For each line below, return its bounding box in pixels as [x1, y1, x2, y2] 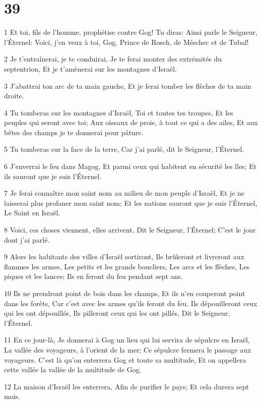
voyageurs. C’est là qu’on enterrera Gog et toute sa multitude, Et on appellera [4, 354, 246, 365]
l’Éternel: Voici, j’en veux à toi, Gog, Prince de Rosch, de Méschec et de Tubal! [4, 36, 249, 47]
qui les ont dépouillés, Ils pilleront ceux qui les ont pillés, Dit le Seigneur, [4, 308, 230, 318]
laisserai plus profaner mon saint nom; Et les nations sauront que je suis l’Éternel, [4, 197, 257, 208]
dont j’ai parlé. [4, 234, 50, 245]
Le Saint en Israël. [4, 207, 60, 218]
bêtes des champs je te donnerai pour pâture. [4, 127, 144, 137]
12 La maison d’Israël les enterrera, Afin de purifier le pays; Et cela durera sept [4, 381, 249, 391]
